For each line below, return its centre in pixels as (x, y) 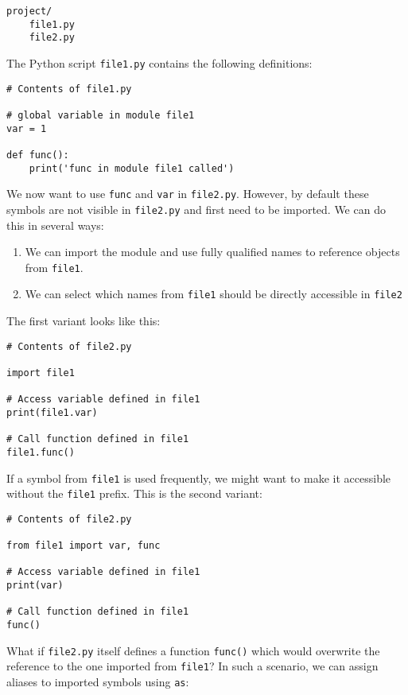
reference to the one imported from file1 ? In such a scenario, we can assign (192, 666)
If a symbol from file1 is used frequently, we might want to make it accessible (199, 478)
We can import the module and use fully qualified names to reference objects (212, 252)
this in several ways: (55, 225)
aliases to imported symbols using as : (98, 682)
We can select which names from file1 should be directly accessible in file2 (214, 294)
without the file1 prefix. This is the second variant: (134, 493)
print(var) (35, 586)
